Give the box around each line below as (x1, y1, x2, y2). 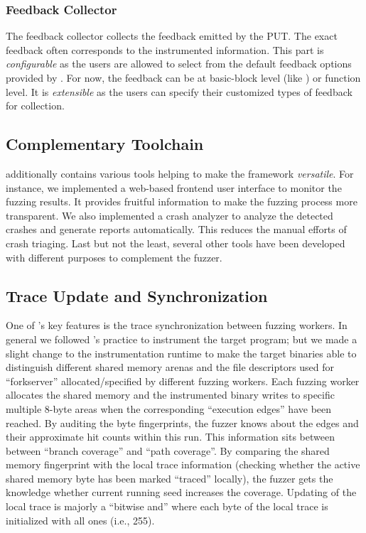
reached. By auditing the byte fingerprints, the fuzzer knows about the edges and (6, 415, 359, 430)
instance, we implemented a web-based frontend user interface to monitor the (6, 180, 342, 195)
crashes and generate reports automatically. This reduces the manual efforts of (6, 222, 347, 237)
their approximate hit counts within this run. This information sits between (6, 429, 335, 444)
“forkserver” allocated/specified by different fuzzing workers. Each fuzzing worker (6, 373, 360, 388)
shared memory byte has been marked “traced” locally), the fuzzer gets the (6, 470, 333, 485)
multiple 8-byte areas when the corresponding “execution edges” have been (6, 401, 332, 416)
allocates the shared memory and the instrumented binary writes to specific (6, 387, 335, 402)
